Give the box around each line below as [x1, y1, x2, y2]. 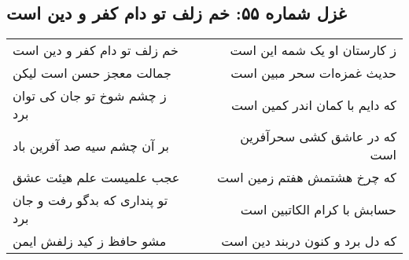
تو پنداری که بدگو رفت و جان [13, 191, 168, 210]
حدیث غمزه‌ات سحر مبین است [230, 64, 396, 82]
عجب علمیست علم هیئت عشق [13, 168, 180, 187]
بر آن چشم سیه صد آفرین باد [13, 136, 170, 155]
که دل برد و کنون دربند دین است [221, 232, 396, 251]
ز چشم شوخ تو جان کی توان [13, 86, 167, 105]
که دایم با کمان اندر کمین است [230, 95, 396, 114]
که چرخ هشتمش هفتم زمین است [217, 168, 396, 187]
